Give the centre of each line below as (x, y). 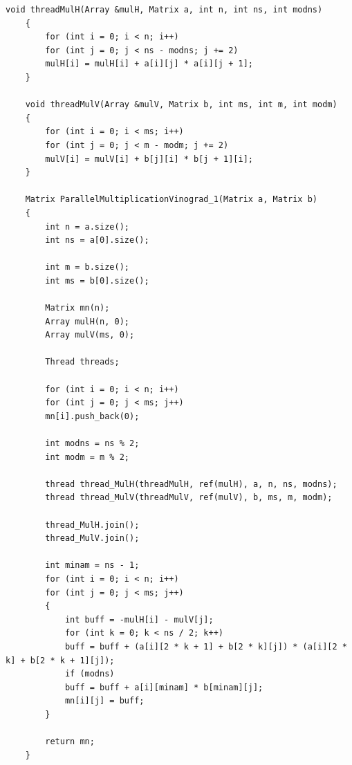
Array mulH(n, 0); (87, 321)
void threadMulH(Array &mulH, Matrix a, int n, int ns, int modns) (164, 10)
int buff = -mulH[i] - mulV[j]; (139, 619)
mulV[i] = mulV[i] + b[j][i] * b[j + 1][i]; (149, 159)
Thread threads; (82, 362)
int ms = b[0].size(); (97, 280)
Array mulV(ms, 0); (90, 335)
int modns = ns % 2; (92, 443)
